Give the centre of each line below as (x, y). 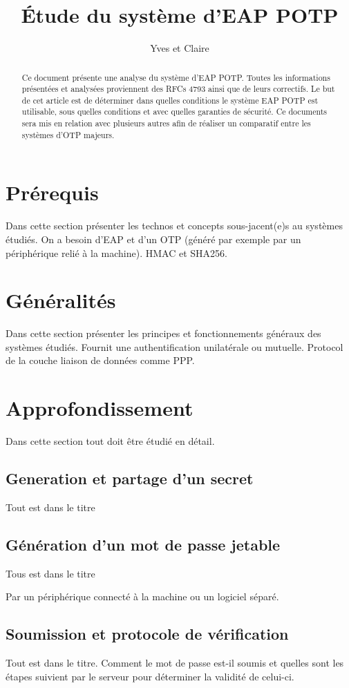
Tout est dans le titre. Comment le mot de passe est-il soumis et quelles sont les (175, 663)
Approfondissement (100, 408)
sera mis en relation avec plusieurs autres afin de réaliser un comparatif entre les (166, 123)
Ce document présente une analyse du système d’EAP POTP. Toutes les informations (176, 77)
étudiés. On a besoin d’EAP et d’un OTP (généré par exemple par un (153, 239)
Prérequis (52, 192)
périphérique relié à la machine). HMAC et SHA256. (116, 252)
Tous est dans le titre (50, 573)
